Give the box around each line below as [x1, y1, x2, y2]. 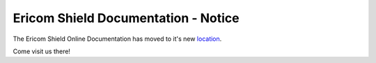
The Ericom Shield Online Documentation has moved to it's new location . [13, 35, 222, 43]
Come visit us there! [13, 47, 71, 55]
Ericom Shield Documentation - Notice [13, 10, 240, 26]
